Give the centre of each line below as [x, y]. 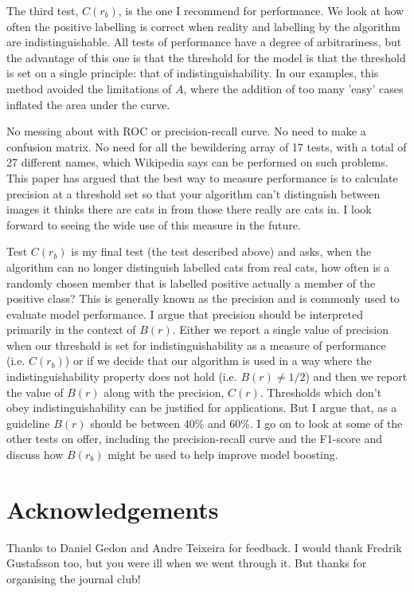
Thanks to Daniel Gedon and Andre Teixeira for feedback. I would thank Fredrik [204, 547]
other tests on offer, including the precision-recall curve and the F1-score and [195, 439]
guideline [28, 423]
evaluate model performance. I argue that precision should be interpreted [185, 314]
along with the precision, [164, 392]
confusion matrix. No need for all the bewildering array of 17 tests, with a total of [207, 146]
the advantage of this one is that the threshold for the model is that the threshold [206, 57]
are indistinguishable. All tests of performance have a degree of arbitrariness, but [204, 42]
